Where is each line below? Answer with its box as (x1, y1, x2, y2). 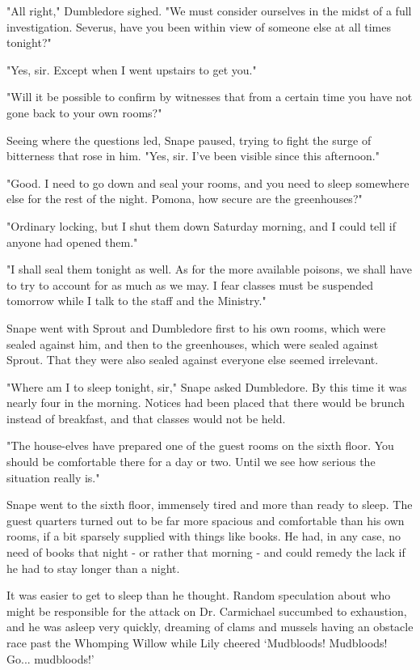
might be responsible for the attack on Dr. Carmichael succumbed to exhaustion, (6, 602, 407, 619)
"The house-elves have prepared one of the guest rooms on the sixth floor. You (6, 437, 394, 454)
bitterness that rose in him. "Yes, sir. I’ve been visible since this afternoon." (6, 147, 380, 164)
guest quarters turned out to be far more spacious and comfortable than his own (6, 511, 405, 528)
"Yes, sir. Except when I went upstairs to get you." (6, 61, 257, 78)
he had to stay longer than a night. (6, 559, 180, 576)
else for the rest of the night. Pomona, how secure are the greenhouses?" (6, 190, 363, 207)
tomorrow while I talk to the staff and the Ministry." (6, 292, 267, 309)
